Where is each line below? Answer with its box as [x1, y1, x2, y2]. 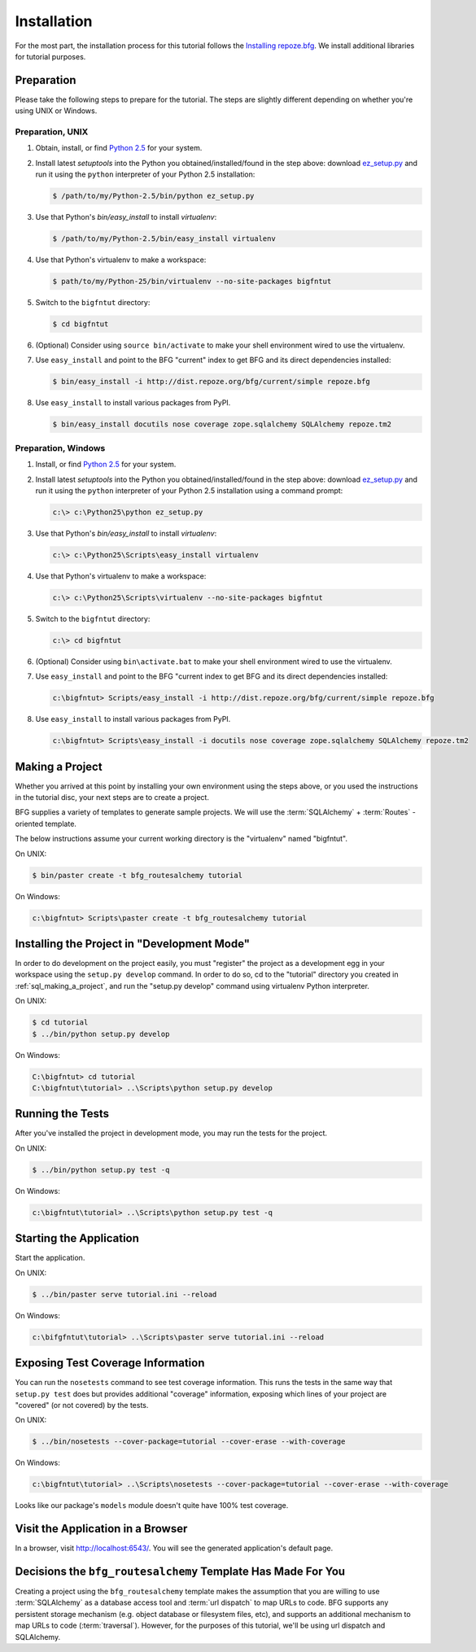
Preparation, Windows [15, 442, 106, 453]
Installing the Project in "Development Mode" [15, 937, 251, 951]
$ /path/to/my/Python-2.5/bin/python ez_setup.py [52, 191, 255, 201]
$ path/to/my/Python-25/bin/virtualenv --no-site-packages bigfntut [52, 277, 332, 286]
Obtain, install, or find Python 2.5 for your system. [35, 143, 203, 153]
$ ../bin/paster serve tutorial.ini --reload [32, 1290, 217, 1299]
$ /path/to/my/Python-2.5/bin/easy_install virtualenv [52, 234, 276, 243]
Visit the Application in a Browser [15, 1522, 188, 1536]
